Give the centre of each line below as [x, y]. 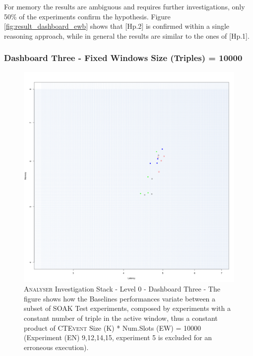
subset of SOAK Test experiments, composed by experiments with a [127, 308]
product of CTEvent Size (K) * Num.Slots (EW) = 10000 [113, 327]
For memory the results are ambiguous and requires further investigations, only [125, 6]
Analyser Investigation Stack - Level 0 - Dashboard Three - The [122, 289]
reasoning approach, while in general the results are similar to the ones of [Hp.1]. [127, 35]
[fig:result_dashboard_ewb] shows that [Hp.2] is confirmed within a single [117, 26]
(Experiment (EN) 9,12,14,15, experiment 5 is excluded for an [118, 337]
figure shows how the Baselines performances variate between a [120, 298]
